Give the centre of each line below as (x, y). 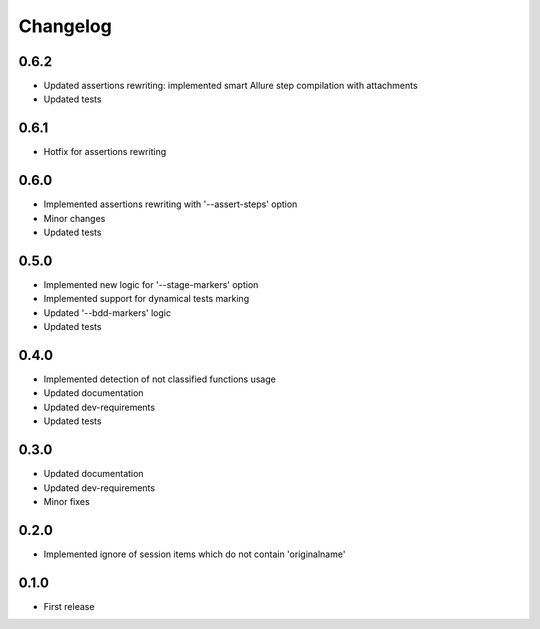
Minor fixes (66, 501)
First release (69, 606)
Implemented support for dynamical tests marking (146, 299)
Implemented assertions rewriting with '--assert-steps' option (170, 204)
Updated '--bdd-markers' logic (107, 312)
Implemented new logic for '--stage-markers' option (151, 284)
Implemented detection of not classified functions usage (160, 379)
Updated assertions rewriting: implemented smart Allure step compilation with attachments (231, 86)
